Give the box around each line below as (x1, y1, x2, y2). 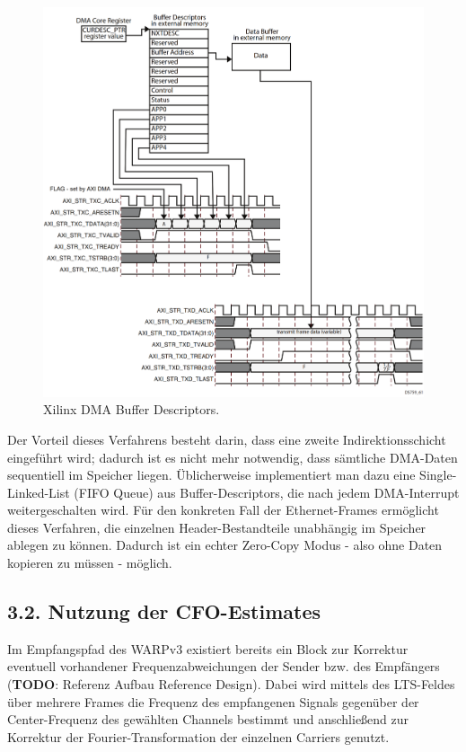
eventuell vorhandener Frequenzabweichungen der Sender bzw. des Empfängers (7, 657, 440, 676)
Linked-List (7, 482, 70, 501)
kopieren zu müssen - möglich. (7, 553, 172, 572)
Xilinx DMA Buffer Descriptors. (43, 400, 220, 419)
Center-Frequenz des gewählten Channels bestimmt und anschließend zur (7, 710, 409, 729)
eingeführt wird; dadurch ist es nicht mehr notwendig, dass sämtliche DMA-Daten (7, 447, 458, 466)
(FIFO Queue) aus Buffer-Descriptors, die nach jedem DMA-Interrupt (74, 482, 460, 501)
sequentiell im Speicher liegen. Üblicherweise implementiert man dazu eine (7, 465, 416, 484)
